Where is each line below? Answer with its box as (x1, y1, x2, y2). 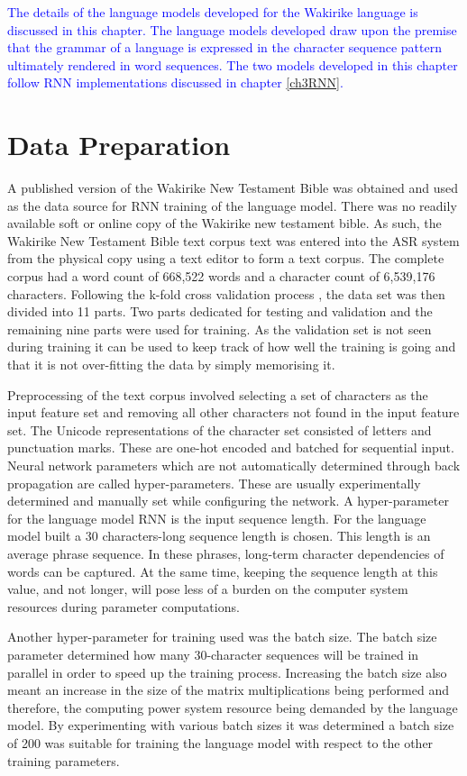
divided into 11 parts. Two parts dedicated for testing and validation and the (7, 302, 433, 321)
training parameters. (7, 751, 120, 770)
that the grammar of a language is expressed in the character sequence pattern (7, 38, 442, 57)
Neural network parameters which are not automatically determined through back (7, 456, 461, 474)
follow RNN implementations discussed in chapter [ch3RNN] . (7, 73, 343, 92)
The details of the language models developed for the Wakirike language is (7, 3, 418, 21)
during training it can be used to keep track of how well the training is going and (7, 337, 456, 356)
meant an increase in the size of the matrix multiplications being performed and (7, 680, 449, 699)
